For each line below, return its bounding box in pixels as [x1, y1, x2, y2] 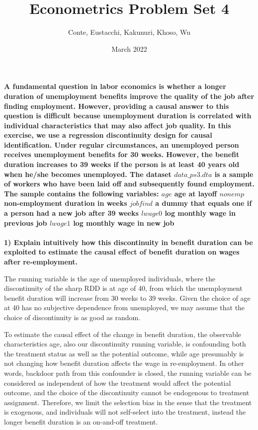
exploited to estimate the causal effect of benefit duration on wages [4, 247, 240, 257]
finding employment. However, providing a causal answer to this [4, 100, 229, 111]
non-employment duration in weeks [4, 198, 127, 208]
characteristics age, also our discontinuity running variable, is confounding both [4, 339, 246, 349]
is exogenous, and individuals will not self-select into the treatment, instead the [4, 407, 246, 417]
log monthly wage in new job [73, 217, 174, 228]
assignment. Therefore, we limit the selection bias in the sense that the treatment [4, 397, 252, 407]
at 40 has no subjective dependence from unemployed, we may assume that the [4, 302, 245, 313]
